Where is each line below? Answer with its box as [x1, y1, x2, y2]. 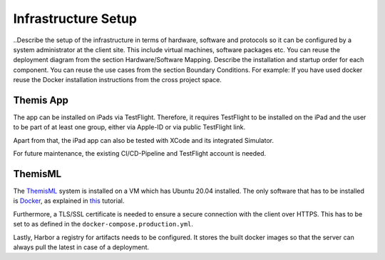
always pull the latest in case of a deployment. [13, 243, 150, 251]
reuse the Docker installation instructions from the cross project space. [13, 76, 222, 84]
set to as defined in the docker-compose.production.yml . [13, 220, 194, 229]
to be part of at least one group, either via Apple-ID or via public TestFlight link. [13, 123, 246, 131]
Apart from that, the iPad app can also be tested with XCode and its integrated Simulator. [13, 136, 274, 144]
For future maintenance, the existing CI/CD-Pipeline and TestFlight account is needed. [13, 149, 267, 158]
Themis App [13, 94, 69, 106]
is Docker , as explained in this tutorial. [13, 196, 125, 205]
